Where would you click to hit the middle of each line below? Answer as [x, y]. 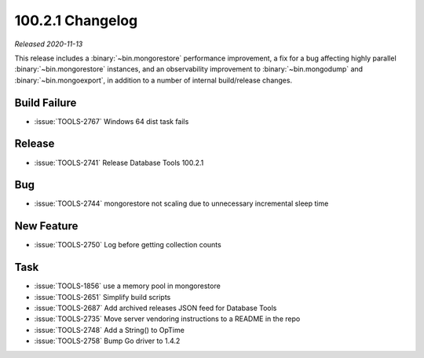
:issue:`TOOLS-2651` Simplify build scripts [102, 297]
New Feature [46, 226]
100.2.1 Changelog [76, 20]
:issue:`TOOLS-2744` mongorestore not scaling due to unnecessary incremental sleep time [181, 203]
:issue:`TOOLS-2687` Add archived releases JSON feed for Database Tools [155, 308]
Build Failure [46, 102]
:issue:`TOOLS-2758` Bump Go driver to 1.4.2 [107, 341]
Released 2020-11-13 [49, 44]
